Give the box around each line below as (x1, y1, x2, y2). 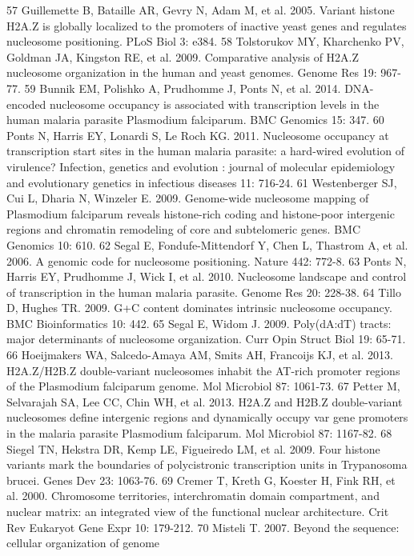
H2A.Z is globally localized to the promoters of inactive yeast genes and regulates (6, 17, 407, 34)
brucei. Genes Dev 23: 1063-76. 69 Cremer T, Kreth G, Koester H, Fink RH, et (6, 471, 396, 488)
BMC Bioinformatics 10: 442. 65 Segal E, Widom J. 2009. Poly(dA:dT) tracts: (6, 314, 392, 331)
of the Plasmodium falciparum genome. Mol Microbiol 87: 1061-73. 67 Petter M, (6, 378, 400, 394)
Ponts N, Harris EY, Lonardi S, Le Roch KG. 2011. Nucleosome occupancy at (6, 126, 389, 143)
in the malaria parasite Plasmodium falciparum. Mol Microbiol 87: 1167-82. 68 (6, 425, 392, 442)
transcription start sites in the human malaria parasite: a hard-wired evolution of (6, 142, 404, 159)
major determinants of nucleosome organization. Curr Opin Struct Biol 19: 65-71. (6, 330, 406, 347)
